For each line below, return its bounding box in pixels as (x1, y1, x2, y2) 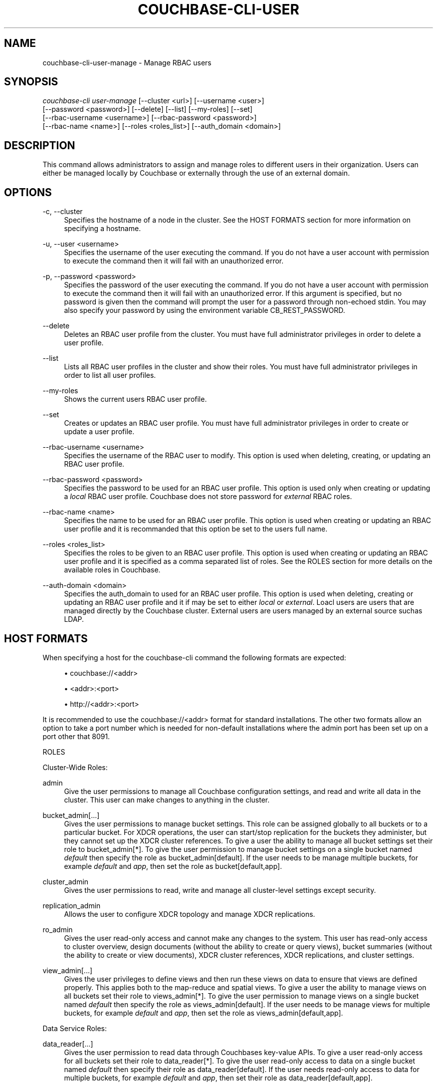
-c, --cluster (42, 207, 83, 216)
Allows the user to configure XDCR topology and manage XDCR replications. (64, 909, 315, 918)
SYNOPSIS (4, 75, 58, 88)
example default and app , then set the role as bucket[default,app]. (64, 861, 282, 870)
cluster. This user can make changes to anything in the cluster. (64, 795, 270, 804)
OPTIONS (4, 186, 52, 199)
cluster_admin (42, 877, 89, 886)
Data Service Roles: (42, 1024, 107, 1033)
